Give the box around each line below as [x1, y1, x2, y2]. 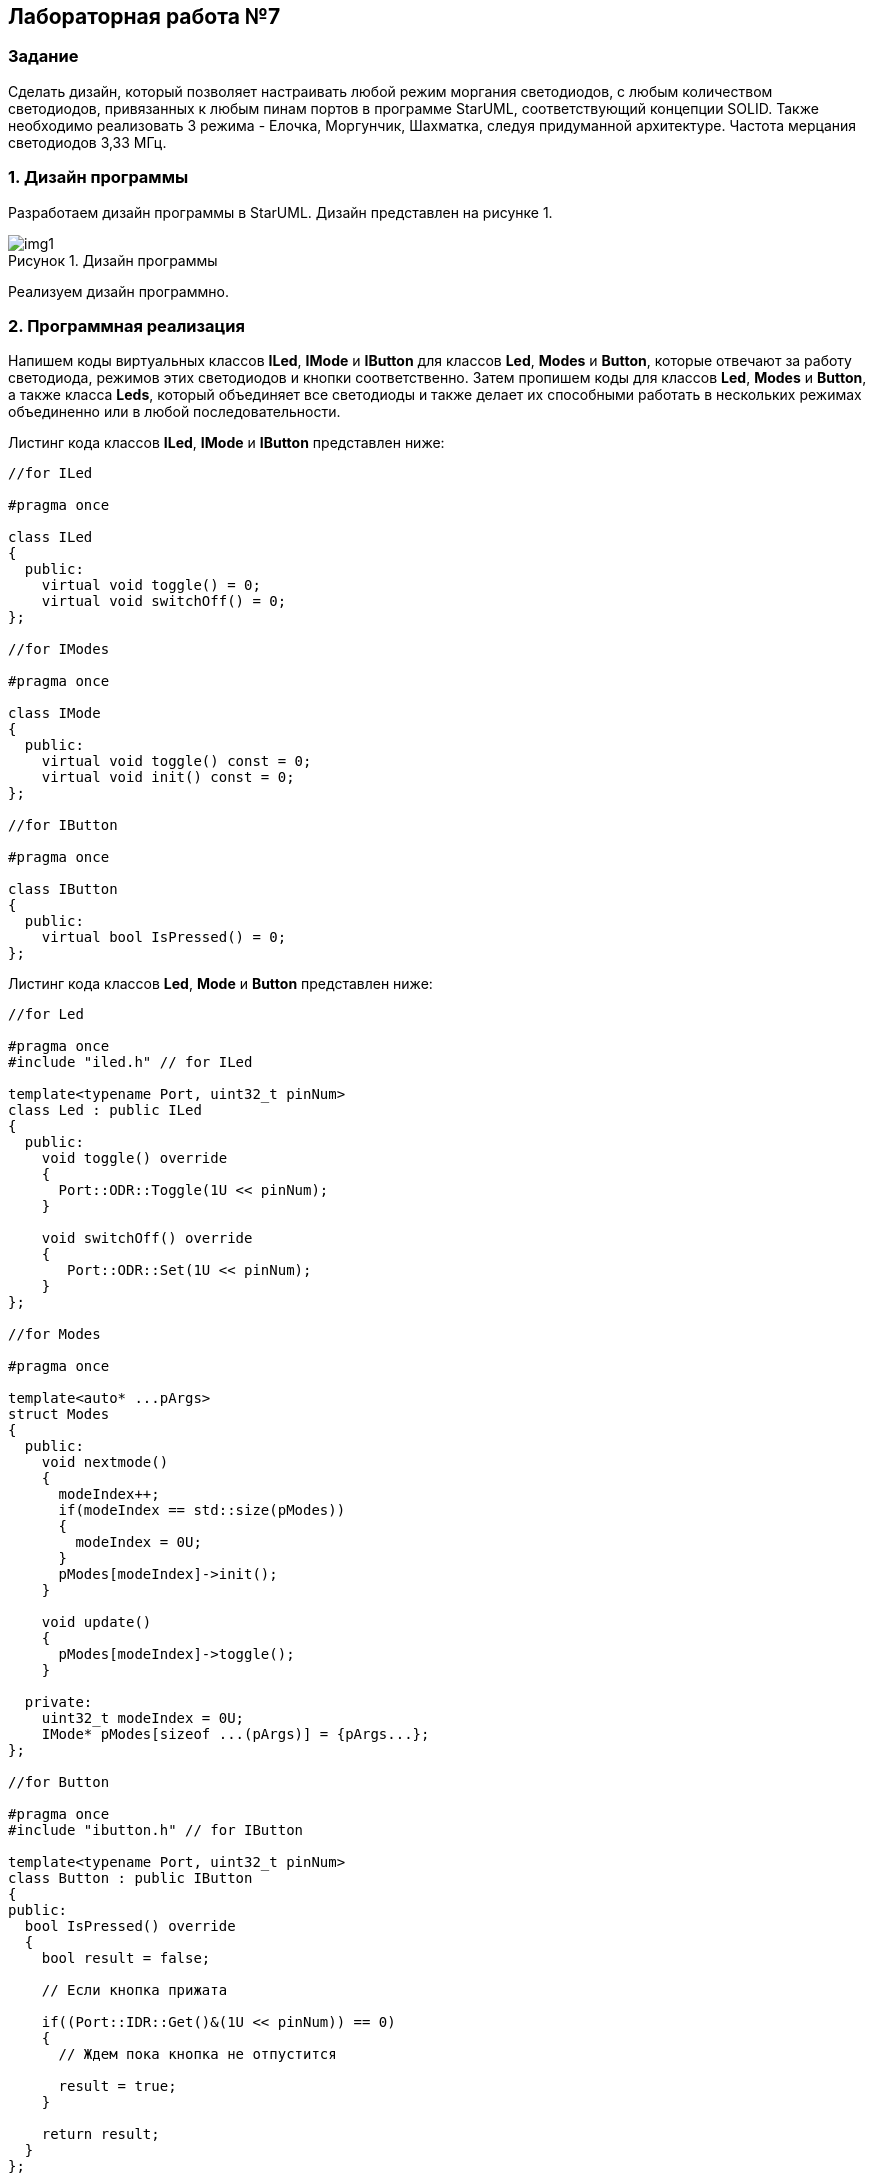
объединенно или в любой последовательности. [8, 403, 341, 421]
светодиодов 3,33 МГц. [8, 133, 167, 151]
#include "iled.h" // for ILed [8, 1054, 253, 1071]
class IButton [8, 881, 118, 898]
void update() [41, 1614, 152, 1631]
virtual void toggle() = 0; [41, 577, 261, 594]
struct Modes [8, 1406, 110, 1423]
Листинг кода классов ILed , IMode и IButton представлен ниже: [8, 434, 445, 452]
